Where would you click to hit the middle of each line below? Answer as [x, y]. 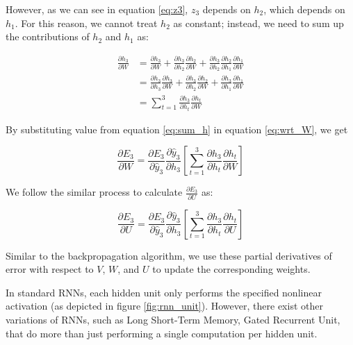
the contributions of [48, 36]
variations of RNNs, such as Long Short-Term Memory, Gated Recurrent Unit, [173, 319]
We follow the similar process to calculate [94, 192]
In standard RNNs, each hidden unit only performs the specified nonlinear [164, 292]
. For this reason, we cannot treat [86, 23]
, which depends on [304, 9]
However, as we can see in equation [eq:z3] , [97, 9]
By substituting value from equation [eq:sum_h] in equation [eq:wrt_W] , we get [177, 129]
